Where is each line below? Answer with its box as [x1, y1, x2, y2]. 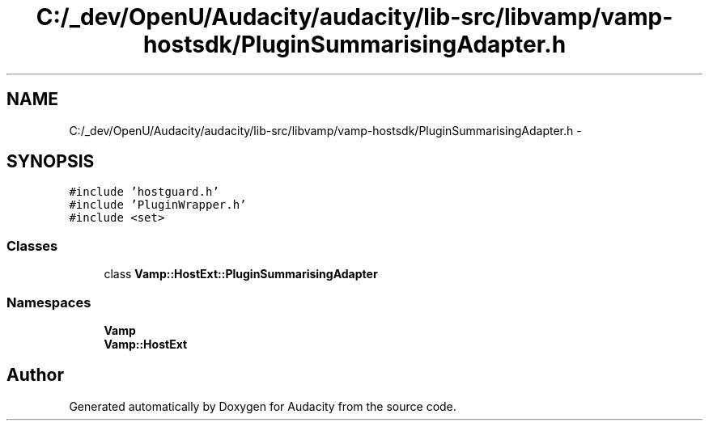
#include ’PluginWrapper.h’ [69, 198, 247, 212]
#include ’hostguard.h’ [69, 185, 219, 199]
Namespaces [6, 294, 91, 311]
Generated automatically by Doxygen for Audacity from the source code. [69, 399, 456, 413]
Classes [6, 237, 58, 254]
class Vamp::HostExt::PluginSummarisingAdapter [104, 267, 378, 281]
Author [6, 365, 64, 386]
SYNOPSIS [6, 151, 95, 172]
